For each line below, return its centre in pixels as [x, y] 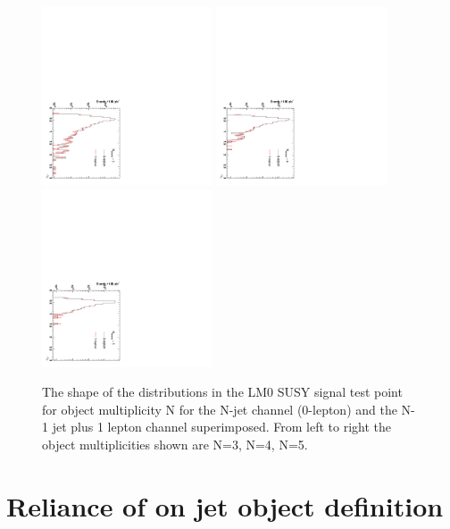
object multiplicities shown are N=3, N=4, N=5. [175, 444]
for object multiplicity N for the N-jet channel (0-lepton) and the [220, 409]
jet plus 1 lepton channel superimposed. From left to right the [222, 427]
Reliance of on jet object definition [225, 505]
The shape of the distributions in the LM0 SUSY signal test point [222, 392]
